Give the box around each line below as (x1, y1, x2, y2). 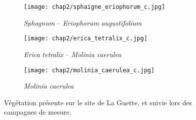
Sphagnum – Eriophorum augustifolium (24, 17, 142, 28)
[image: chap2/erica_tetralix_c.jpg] (24, 35, 148, 42)
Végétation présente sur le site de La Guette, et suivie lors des (4, 97, 192, 107)
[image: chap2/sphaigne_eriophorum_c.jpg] (24, 3, 165, 10)
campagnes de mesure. (4, 107, 72, 117)
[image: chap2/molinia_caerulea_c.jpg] (24, 66, 155, 74)
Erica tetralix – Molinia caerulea (24, 49, 121, 59)
